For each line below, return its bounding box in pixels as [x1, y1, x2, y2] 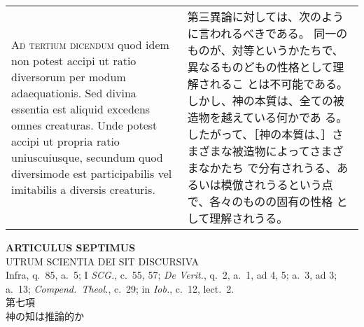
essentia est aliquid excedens [11, 101, 150, 117]
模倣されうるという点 [220, 176, 333, 193]
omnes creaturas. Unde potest [11, 117, 157, 133]
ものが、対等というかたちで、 [187, 42, 344, 58]
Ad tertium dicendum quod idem [11, 36, 169, 53]
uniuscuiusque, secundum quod [11, 149, 163, 165]
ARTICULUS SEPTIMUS [6, 240, 136, 254]
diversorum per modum [11, 69, 126, 85]
